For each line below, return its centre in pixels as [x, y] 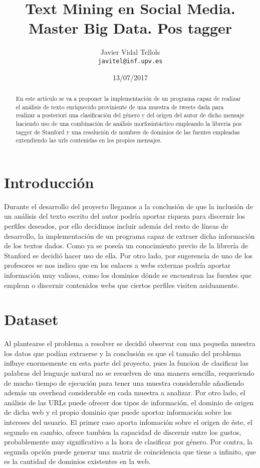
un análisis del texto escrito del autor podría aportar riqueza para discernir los [125, 216]
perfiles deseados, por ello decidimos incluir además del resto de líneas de [116, 226]
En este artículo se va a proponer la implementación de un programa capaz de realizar [128, 98]
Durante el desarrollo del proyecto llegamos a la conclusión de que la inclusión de [128, 206]
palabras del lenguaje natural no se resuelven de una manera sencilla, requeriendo [129, 373]
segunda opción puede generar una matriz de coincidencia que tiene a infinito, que [130, 451]
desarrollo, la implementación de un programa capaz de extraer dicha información [129, 236]
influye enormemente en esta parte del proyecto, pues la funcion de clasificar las [126, 363]
